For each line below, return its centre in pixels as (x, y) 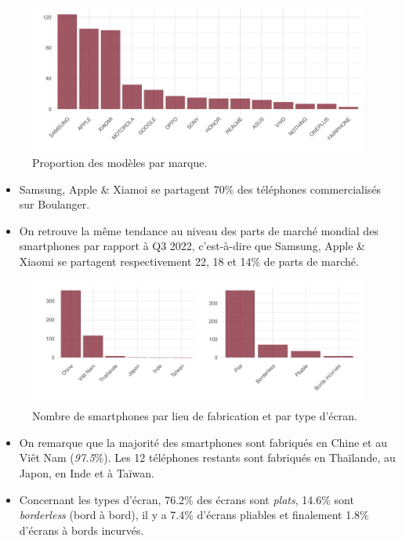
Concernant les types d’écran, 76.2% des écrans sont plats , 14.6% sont (187, 499)
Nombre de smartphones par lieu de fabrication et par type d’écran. (195, 416)
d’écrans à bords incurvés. (81, 530)
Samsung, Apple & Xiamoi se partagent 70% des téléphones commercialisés (200, 189)
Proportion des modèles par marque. (120, 163)
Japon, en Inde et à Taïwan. (87, 473)
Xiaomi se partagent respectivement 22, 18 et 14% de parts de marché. (189, 261)
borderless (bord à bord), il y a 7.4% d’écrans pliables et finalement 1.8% (194, 515)
